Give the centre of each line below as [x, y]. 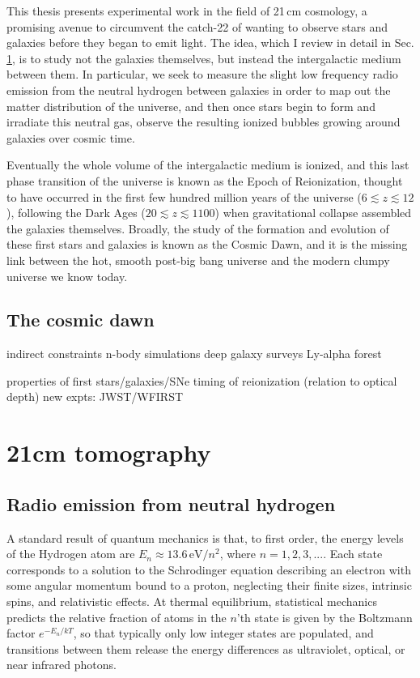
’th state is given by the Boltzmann [325, 617]
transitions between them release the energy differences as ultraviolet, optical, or [206, 648]
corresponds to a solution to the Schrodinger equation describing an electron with [209, 569]
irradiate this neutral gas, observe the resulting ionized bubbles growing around [204, 122]
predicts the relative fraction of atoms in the [117, 617]
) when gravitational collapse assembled [313, 213]
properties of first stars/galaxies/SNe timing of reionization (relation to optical [202, 380]
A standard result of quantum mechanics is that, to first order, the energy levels [205, 537]
